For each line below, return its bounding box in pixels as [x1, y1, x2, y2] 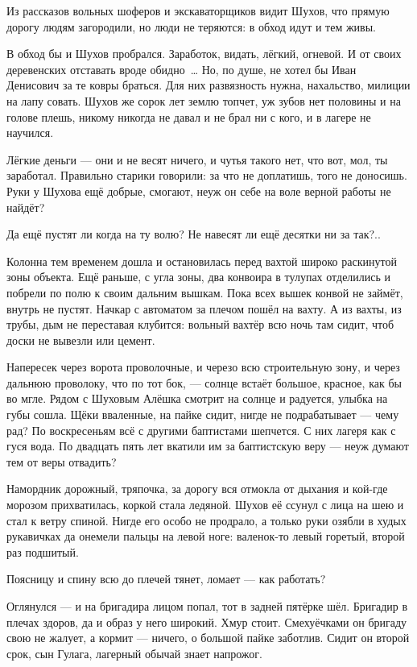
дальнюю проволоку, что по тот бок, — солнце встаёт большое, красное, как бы [6, 374, 402, 391]
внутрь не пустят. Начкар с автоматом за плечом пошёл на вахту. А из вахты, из [6, 300, 402, 317]
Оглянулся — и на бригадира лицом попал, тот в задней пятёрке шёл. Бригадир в [6, 598, 408, 614]
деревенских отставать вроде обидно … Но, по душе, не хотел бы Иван [6, 60, 357, 77]
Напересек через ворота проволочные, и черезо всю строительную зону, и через [6, 358, 400, 375]
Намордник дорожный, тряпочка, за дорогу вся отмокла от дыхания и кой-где [6, 480, 388, 497]
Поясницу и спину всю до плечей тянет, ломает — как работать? [6, 570, 326, 587]
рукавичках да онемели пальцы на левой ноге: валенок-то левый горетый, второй [6, 528, 405, 545]
